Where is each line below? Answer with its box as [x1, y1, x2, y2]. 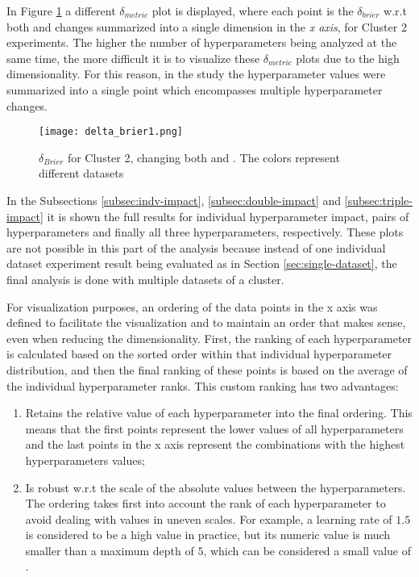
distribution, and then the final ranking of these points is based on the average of [6, 361, 408, 378]
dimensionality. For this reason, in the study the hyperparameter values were [6, 65, 386, 82]
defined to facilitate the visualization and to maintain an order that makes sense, [6, 314, 406, 331]
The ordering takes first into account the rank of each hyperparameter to [25, 495, 386, 512]
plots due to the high [296, 49, 400, 66]
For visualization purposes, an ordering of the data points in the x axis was [6, 298, 378, 315]
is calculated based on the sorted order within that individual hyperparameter [6, 345, 392, 362]
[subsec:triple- [344, 192, 413, 208]
